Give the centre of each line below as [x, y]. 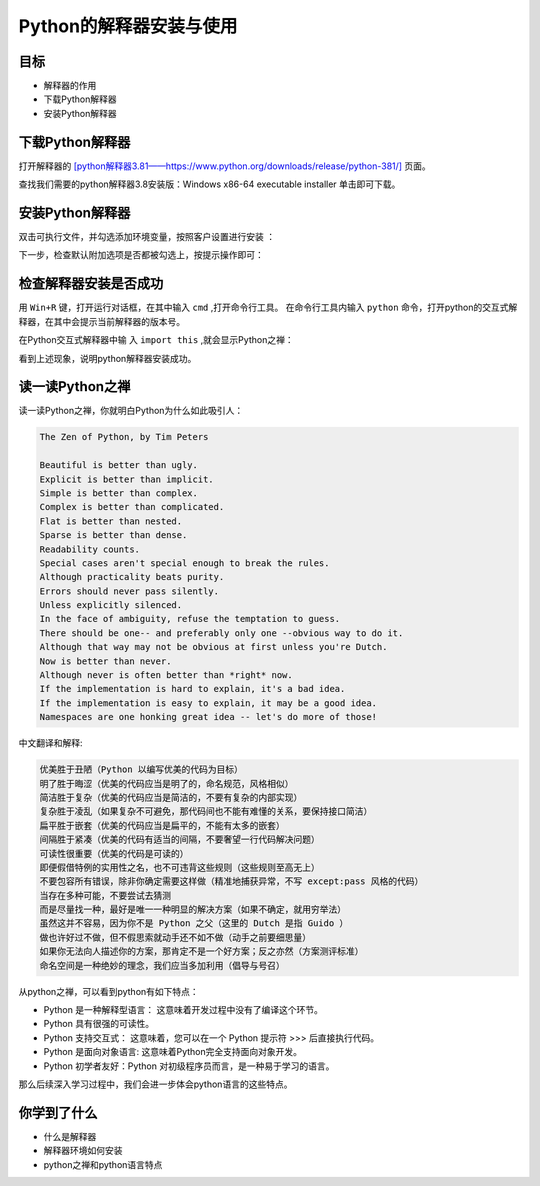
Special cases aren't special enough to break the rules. [184, 563]
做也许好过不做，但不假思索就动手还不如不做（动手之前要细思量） [175, 937]
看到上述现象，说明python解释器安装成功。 [107, 358]
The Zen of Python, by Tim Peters [124, 437]
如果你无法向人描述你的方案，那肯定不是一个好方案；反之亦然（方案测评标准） [201, 951]
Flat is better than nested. [111, 521]
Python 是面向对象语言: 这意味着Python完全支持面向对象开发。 [172, 1052]
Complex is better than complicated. [132, 507]
